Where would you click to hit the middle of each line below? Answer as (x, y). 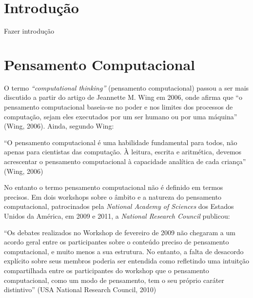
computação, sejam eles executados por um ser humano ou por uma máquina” (121, 116)
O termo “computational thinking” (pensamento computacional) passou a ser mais (126, 87)
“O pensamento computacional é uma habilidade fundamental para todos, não (121, 142)
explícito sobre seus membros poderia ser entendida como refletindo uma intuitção (127, 261)
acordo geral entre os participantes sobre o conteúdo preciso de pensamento (117, 242)
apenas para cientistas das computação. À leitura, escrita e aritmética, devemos (123, 152)
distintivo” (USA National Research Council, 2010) (80, 289)
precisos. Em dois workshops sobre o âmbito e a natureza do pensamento (113, 196)
